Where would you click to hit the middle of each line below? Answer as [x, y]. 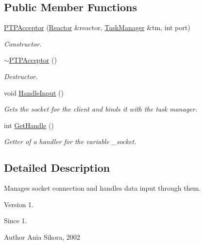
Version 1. [19, 204]
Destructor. [21, 76]
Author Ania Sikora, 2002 [42, 237]
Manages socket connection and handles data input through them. [102, 188]
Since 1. [16, 220]
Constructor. [23, 43]
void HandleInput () [34, 92]
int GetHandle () [29, 125]
